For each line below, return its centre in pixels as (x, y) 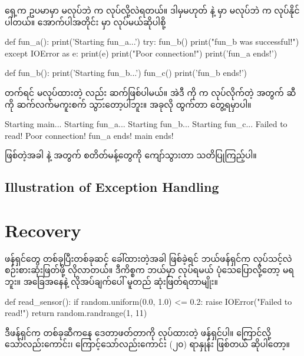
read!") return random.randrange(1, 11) (76, 313)
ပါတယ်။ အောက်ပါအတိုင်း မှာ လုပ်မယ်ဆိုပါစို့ (85, 21)
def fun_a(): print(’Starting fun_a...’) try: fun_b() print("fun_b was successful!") (152, 41)
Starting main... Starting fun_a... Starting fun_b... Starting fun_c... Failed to (146, 124)
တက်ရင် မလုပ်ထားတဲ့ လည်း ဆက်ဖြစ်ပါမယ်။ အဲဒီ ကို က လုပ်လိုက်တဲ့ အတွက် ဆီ (151, 92)
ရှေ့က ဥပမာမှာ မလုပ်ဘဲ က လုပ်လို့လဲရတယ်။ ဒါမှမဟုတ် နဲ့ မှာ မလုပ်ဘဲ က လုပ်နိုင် (152, 10)
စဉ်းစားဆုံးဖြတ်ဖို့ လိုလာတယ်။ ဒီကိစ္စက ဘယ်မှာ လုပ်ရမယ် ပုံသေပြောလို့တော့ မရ (150, 270)
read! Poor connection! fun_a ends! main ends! (89, 135)
